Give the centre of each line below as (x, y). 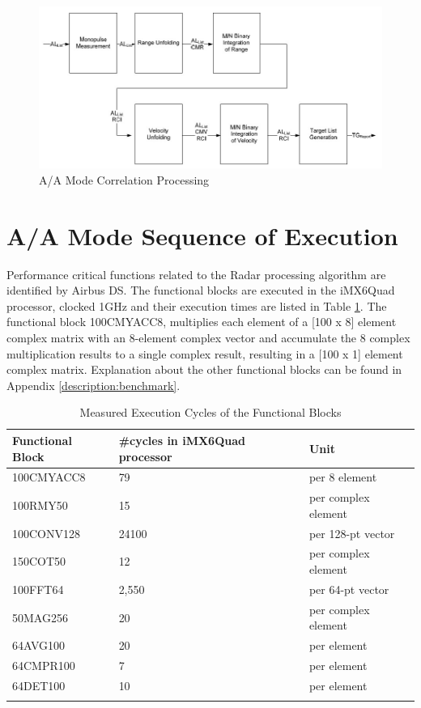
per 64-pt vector (349, 589)
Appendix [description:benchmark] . (94, 385)
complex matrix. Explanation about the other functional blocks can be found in (204, 369)
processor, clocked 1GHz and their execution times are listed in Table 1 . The (197, 305)
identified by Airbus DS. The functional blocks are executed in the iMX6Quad (201, 290)
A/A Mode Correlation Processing (124, 179)
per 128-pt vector (352, 533)
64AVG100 (39, 645)
